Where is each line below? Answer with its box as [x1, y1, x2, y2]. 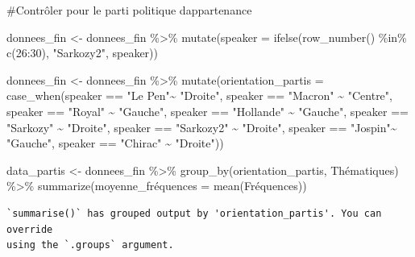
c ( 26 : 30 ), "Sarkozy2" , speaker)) [6, 44, 158, 61]
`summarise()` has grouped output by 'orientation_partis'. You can [6, 207, 382, 219]
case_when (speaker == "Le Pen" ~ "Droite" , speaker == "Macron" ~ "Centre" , [6, 87, 392, 104]
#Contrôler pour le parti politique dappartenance [6, 2, 252, 18]
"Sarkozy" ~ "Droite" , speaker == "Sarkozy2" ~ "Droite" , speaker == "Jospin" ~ [6, 118, 397, 135]
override [6, 223, 53, 235]
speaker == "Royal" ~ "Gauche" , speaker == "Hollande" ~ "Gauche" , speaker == [6, 102, 409, 119]
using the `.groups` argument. [6, 239, 174, 251]
